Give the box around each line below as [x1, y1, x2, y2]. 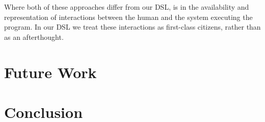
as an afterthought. [4, 31, 64, 42]
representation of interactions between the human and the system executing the [4, 11, 253, 22]
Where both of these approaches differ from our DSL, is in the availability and [4, 2, 249, 12]
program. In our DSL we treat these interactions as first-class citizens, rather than [4, 21, 261, 32]
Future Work [4, 61, 97, 82]
